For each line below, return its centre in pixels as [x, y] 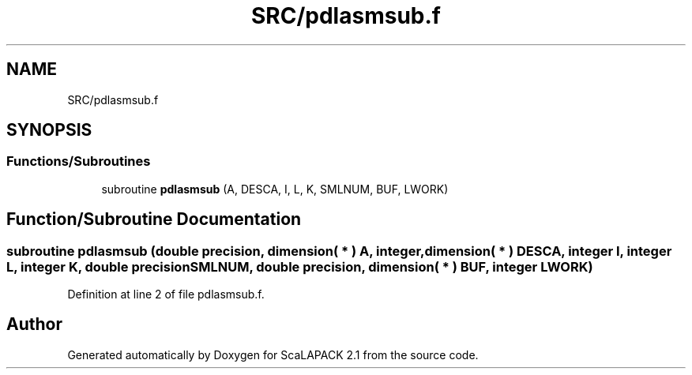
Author [34, 324]
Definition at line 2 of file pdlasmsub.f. [166, 294]
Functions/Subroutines [79, 161]
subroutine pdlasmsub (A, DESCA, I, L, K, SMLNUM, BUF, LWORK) [275, 189]
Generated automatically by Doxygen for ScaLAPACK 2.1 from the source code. [273, 354]
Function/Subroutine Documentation [154, 219]
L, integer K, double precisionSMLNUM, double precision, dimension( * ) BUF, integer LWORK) [300, 266]
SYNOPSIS [49, 130]
